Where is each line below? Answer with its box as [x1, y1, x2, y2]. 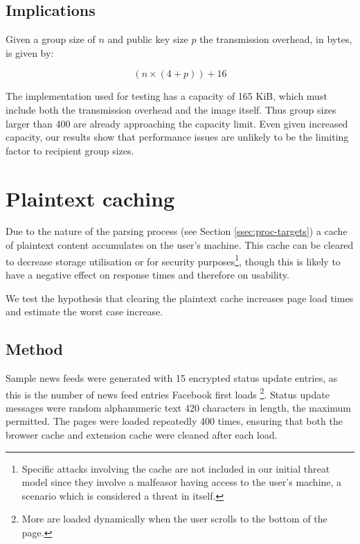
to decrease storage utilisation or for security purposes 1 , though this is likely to [6, 252, 341, 268]
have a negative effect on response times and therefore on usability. [6, 267, 289, 281]
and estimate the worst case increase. [6, 304, 163, 319]
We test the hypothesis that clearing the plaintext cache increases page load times [6, 290, 354, 305]
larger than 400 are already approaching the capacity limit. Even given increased [6, 116, 348, 130]
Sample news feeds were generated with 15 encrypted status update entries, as [6, 370, 338, 385]
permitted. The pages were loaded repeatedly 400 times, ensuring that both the [6, 414, 343, 428]
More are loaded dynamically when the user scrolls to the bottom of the [21, 511, 327, 526]
